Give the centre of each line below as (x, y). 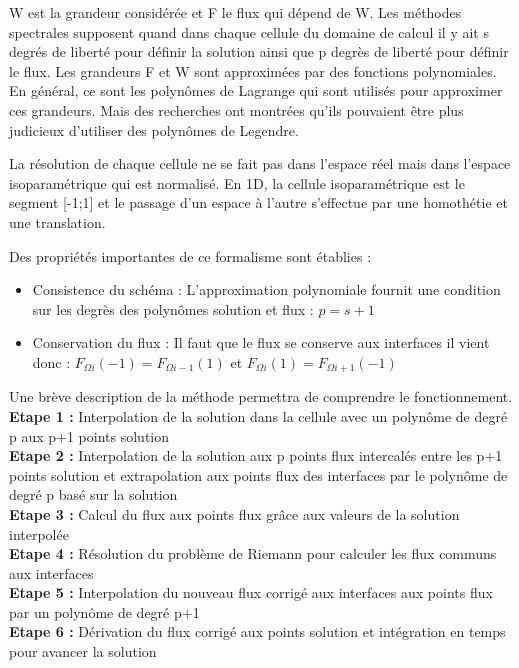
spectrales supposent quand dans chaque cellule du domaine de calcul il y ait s (249, 31)
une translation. (57, 221)
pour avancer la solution (83, 651)
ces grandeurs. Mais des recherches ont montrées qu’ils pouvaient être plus (236, 109)
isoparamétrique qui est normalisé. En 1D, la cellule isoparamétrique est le (237, 182)
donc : (51, 361)
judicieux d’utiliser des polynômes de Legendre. (154, 129)
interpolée (39, 533)
